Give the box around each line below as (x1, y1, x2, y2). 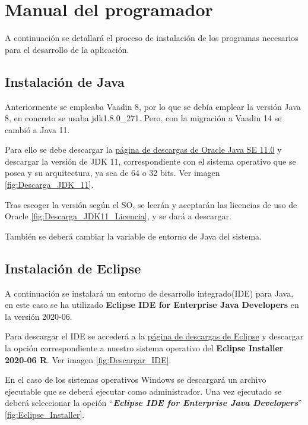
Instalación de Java (5, 72, 125, 90)
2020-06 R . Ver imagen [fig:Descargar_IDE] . (5, 353, 172, 366)
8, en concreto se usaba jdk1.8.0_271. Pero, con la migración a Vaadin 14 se (5, 112, 282, 124)
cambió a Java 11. (5, 123, 70, 136)
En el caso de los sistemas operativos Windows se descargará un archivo (5, 373, 266, 386)
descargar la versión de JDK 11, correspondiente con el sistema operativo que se (5, 155, 296, 167)
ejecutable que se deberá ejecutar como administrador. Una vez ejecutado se (5, 385, 282, 397)
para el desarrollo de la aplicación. (5, 43, 129, 55)
